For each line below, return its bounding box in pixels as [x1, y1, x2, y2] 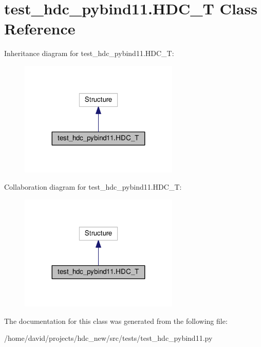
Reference [4, 18, 76, 39]
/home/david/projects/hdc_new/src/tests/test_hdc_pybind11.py [4, 333, 213, 343]
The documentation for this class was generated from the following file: [4, 315, 228, 326]
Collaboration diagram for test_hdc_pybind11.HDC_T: [4, 181, 182, 192]
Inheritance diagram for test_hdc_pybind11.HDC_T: [4, 48, 174, 59]
